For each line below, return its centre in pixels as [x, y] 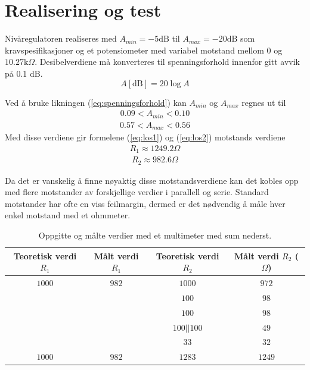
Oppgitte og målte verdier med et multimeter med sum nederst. [155, 235]
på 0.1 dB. [24, 73]
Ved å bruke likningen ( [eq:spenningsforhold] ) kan [96, 102]
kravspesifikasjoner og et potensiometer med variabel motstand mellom [134, 50]
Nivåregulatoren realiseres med [61, 38]
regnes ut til [264, 102]
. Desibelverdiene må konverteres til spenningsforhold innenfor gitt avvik [167, 62]
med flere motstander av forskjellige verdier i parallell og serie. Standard [137, 192]
